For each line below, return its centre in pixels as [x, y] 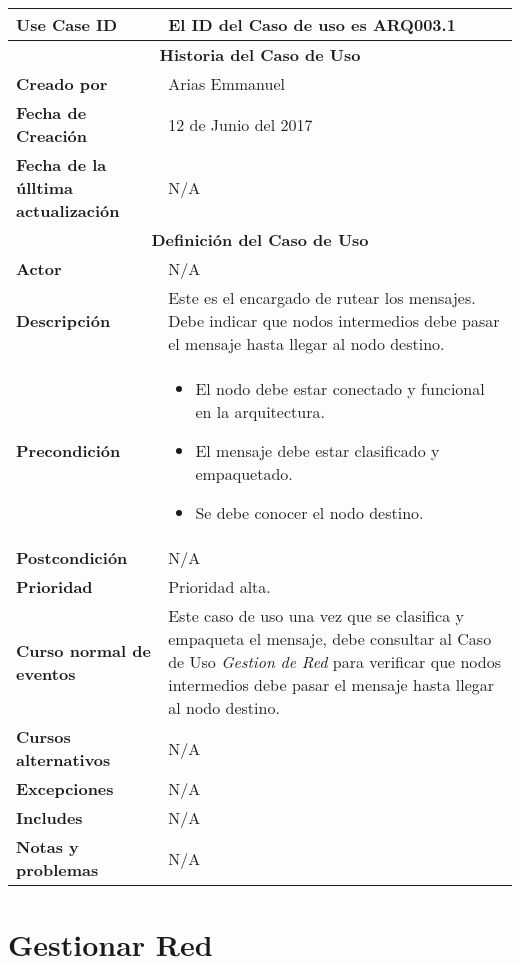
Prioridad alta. [219, 586]
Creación [51, 135]
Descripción [63, 320]
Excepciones [65, 788]
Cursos [43, 736]
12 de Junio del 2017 [240, 124]
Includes [49, 817]
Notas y [47, 846]
